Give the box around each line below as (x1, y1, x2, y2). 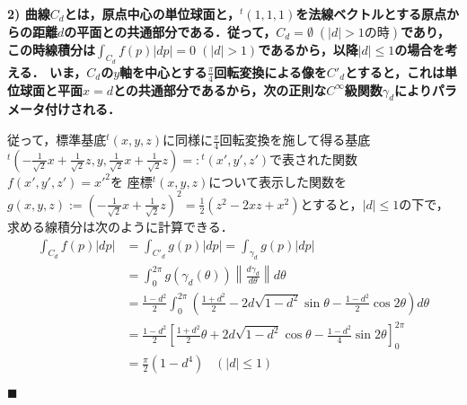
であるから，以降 (258, 40, 358, 58)
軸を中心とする (119, 62, 207, 81)
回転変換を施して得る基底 (219, 130, 371, 149)
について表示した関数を (208, 172, 347, 190)
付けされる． (44, 100, 120, 119)
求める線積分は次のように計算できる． (7, 216, 233, 235)
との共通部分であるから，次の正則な (112, 80, 327, 99)
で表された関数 (269, 149, 357, 168)
